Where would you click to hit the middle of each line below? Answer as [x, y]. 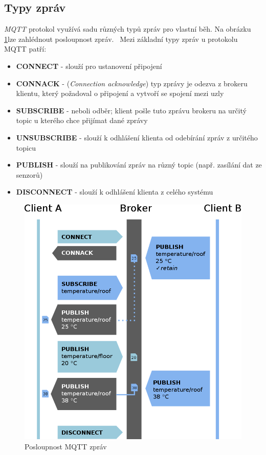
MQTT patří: [25, 49]
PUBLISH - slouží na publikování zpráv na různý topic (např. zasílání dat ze [139, 165]
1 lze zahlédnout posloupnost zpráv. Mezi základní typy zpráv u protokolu [121, 39]
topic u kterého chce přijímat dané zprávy [82, 120]
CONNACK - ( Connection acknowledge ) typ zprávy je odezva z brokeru [132, 83]
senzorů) [29, 174]
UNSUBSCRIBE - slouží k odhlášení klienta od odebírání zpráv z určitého [137, 137]
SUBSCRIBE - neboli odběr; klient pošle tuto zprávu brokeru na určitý [131, 110]
